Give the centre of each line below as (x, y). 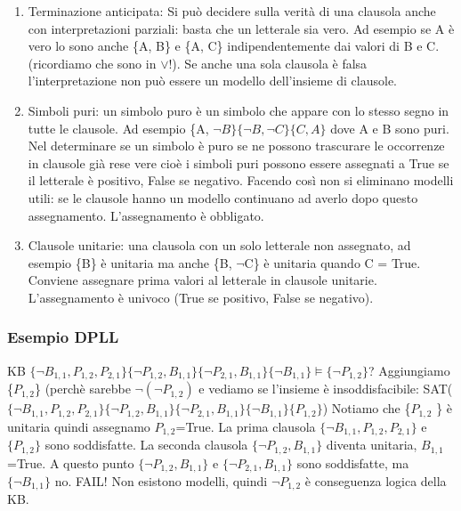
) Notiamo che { (367, 408)
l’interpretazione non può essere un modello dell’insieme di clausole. (212, 81)
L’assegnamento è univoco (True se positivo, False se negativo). (201, 297)
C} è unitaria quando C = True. (332, 262)
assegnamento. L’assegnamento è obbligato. (146, 215)
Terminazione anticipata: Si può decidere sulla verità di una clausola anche (232, 11)
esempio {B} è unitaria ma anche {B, (130, 262)
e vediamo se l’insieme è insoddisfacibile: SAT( (326, 389)
